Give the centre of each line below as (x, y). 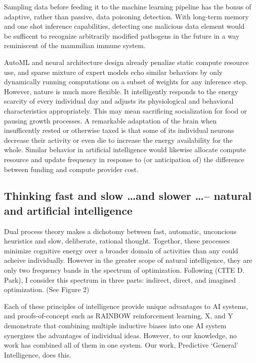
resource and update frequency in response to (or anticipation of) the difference (124, 159)
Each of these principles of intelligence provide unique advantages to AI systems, (126, 306)
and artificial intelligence (68, 210)
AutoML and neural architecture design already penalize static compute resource (127, 62)
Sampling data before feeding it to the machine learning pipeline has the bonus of (128, 6)
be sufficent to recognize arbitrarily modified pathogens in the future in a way (122, 35)
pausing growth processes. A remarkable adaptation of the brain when (110, 120)
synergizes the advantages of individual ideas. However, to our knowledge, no (120, 335)
